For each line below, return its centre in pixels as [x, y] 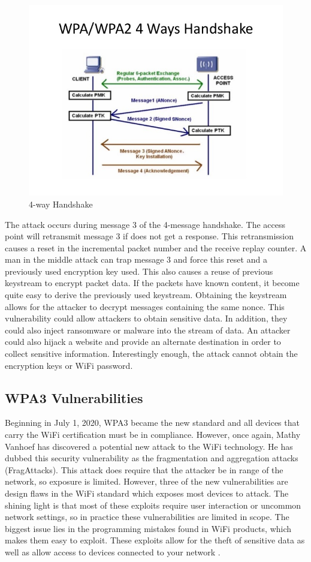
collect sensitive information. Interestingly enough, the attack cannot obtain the [151, 354]
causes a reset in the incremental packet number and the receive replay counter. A [156, 247]
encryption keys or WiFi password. [69, 365]
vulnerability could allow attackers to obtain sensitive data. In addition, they [146, 318]
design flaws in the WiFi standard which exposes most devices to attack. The [147, 493]
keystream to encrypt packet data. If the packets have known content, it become [152, 283]
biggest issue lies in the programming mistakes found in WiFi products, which [148, 528]
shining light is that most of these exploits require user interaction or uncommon [153, 505]
